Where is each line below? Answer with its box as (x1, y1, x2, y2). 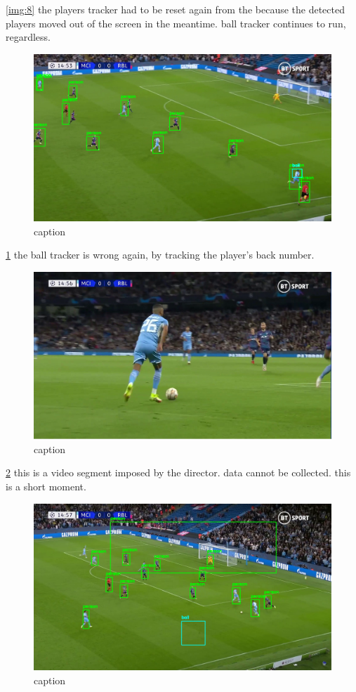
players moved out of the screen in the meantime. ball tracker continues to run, (6, 15, 346, 30)
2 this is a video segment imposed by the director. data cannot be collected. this (6, 465, 351, 480)
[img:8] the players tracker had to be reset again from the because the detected (6, 2, 345, 16)
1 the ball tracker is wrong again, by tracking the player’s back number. (6, 247, 315, 262)
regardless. (6, 30, 51, 44)
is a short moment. (6, 478, 86, 493)
